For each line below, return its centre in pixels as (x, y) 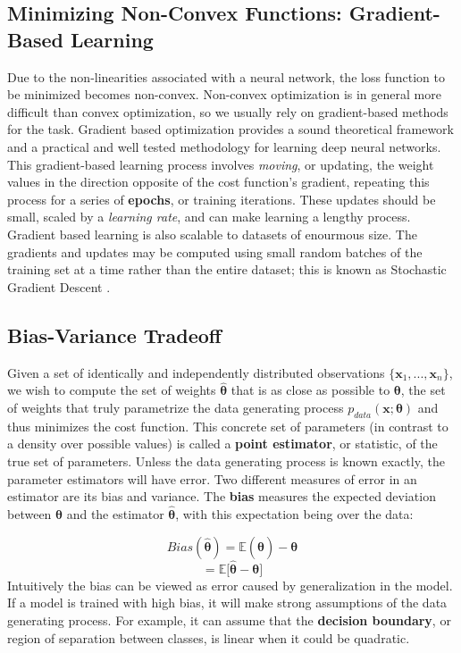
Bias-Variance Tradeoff (114, 335)
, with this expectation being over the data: (294, 513)
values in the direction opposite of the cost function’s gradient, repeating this (218, 182)
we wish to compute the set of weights (112, 390)
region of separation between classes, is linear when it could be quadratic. (209, 637)
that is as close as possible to (310, 390)
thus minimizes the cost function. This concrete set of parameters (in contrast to (228, 426)
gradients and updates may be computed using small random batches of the (215, 251)
